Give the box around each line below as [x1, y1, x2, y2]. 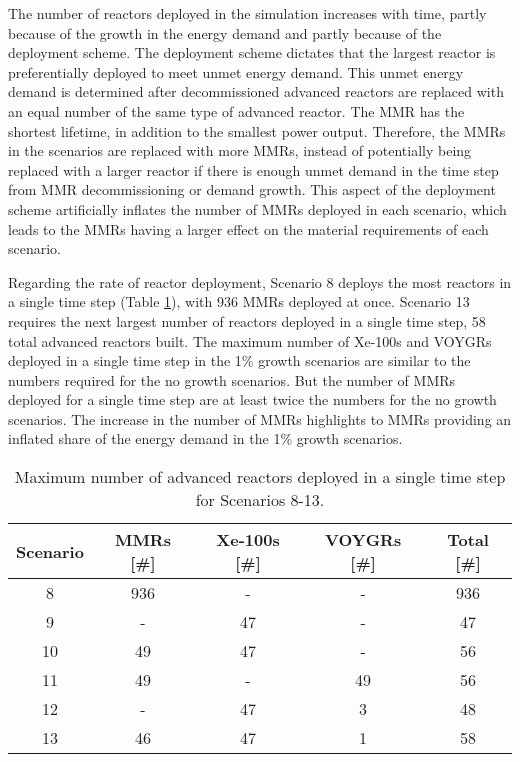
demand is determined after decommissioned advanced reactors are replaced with [8, 81, 504, 102]
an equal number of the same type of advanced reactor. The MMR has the [8, 100, 465, 121]
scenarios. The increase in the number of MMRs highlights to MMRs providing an [8, 408, 512, 429]
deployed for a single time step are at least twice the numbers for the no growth [8, 389, 497, 410]
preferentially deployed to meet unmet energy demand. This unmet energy [8, 61, 464, 82]
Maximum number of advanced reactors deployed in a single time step [14, 465, 506, 489]
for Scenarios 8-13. [195, 488, 325, 512]
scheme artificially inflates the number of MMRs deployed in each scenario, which [8, 198, 507, 219]
